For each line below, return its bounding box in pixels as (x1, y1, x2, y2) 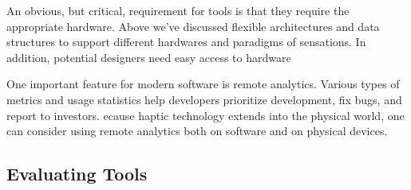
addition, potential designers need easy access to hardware (6, 48, 291, 65)
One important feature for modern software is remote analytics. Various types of (6, 76, 400, 92)
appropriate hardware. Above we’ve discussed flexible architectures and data (6, 17, 380, 34)
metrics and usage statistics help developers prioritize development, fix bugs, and (6, 91, 402, 107)
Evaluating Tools (6, 161, 148, 186)
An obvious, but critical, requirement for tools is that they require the (6, 2, 350, 18)
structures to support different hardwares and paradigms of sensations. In (6, 33, 366, 50)
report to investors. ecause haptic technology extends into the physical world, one (6, 107, 405, 123)
